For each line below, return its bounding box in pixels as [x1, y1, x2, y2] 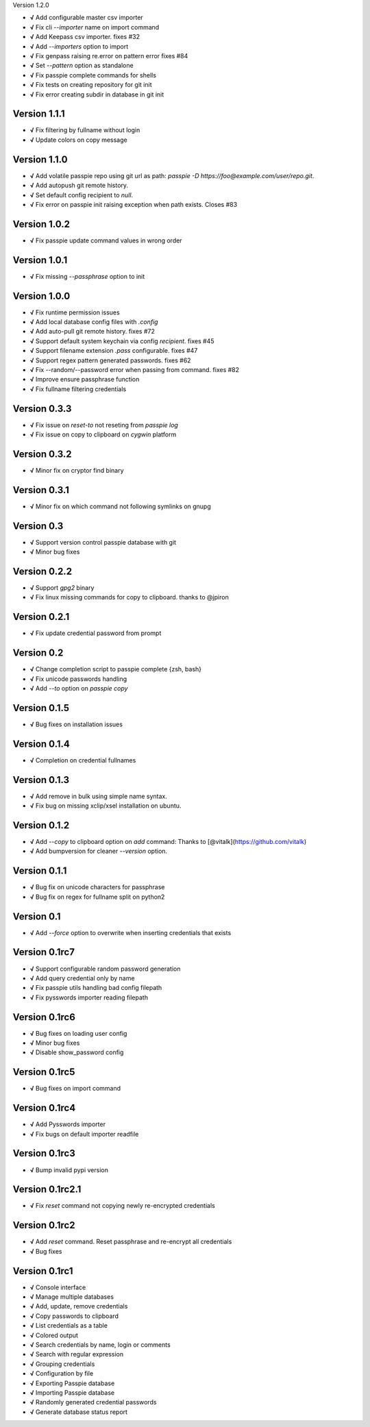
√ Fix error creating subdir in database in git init [29, 90, 164, 99]
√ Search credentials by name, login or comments [29, 1340, 171, 1349]
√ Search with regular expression [29, 1350, 123, 1358]
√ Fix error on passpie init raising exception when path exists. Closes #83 [29, 200, 238, 208]
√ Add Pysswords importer [29, 1120, 106, 1128]
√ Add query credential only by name [29, 973, 135, 982]
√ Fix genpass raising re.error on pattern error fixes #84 [29, 51, 188, 60]
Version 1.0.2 [12, 218, 71, 229]
